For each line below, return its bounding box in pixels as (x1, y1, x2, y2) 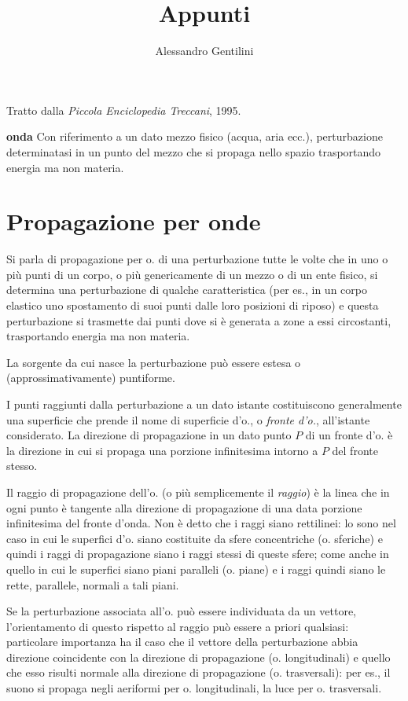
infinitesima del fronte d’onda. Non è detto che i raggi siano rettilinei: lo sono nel (6, 515, 396, 531)
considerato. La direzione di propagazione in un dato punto (6, 427, 292, 443)
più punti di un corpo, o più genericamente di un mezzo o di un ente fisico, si (6, 266, 378, 282)
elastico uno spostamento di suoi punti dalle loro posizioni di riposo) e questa (6, 297, 379, 313)
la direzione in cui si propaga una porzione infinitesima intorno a (6, 442, 318, 458)
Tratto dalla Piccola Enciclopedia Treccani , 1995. (6, 101, 241, 118)
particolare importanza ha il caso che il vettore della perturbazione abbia (6, 633, 358, 650)
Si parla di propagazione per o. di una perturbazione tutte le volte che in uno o (6, 251, 388, 267)
